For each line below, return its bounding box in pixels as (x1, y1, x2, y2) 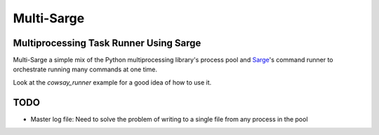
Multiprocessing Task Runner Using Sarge (13, 37, 201, 49)
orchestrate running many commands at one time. (13, 65, 158, 73)
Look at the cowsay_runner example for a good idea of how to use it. (13, 78, 212, 87)
